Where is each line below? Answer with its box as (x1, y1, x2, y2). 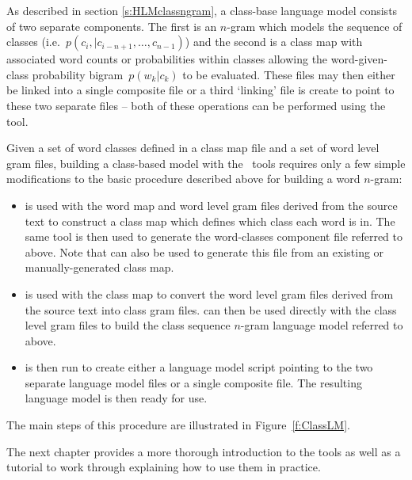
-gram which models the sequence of (227, 17, 402, 34)
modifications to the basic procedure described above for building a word (6, 170, 360, 187)
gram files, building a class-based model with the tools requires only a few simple (6, 154, 406, 171)
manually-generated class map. (25, 259, 174, 276)
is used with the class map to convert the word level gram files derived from (25, 285, 394, 302)
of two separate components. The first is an (6, 17, 217, 34)
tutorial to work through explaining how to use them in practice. (6, 459, 321, 475)
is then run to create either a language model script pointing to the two (25, 359, 373, 375)
